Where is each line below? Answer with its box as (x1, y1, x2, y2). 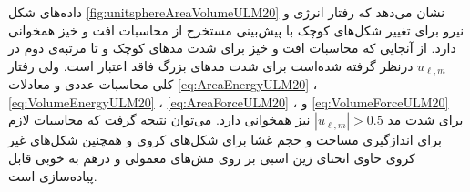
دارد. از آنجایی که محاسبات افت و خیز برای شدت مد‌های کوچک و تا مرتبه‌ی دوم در (8, 38, 456, 57)
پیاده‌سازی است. (8, 166, 97, 185)
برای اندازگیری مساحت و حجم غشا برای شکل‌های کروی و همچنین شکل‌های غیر (8, 130, 442, 149)
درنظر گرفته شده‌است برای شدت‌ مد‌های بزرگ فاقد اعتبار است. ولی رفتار (8, 56, 414, 75)
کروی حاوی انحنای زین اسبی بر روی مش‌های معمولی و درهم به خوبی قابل (8, 148, 415, 167)
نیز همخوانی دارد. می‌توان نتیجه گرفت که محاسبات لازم (8, 110, 311, 129)
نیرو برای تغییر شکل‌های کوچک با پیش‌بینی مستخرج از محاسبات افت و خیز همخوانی (8, 20, 465, 39)
